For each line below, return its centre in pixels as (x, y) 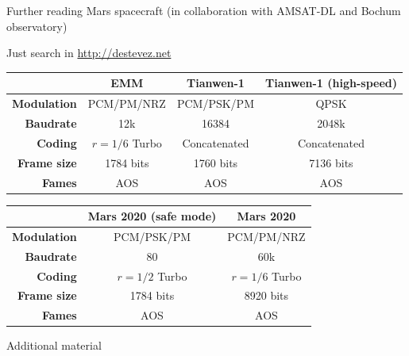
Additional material (54, 345)
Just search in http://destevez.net (89, 53)
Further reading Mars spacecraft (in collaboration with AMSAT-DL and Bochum (204, 10)
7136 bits (331, 162)
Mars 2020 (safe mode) (152, 216)
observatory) (37, 26)
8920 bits (266, 295)
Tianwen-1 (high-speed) (331, 83)
